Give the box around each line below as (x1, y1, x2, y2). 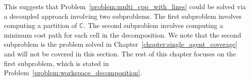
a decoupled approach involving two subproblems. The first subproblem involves (4, 11, 242, 21)
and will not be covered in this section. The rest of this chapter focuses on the (4, 48, 236, 58)
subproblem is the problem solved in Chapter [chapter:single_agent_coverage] (4, 39, 237, 49)
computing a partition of (4, 20, 77, 30)
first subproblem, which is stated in (4, 58, 109, 68)
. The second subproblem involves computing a (83, 20, 223, 30)
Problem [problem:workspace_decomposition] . (4, 67, 142, 78)
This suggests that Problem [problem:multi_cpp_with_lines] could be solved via (4, 1, 246, 11)
